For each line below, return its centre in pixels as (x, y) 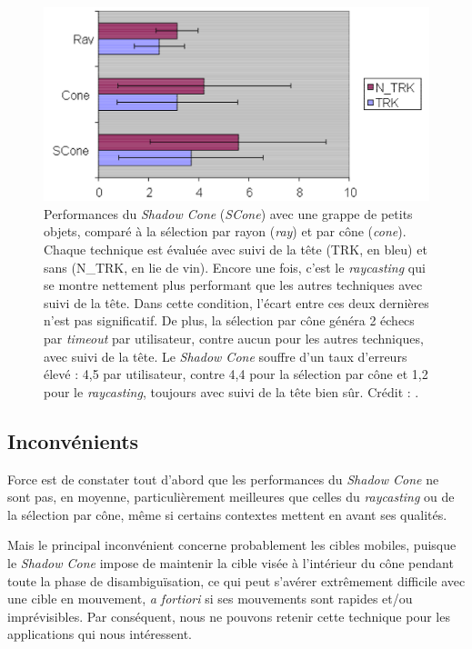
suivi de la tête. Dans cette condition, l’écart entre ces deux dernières (236, 302)
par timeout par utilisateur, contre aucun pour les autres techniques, (234, 338)
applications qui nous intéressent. (100, 634)
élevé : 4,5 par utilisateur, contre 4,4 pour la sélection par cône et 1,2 (236, 374)
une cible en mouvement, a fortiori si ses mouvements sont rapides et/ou (210, 599)
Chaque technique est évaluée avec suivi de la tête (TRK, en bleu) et (236, 250)
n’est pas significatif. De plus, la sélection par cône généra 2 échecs (229, 320)
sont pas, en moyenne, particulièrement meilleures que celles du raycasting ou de (231, 497)
